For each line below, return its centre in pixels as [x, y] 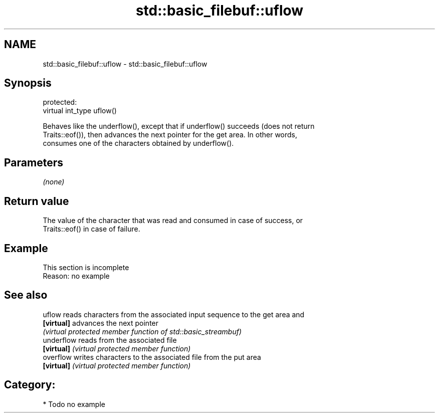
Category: [30, 385]
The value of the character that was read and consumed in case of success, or [173, 221]
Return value [37, 201]
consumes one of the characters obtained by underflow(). [138, 143]
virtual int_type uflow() [80, 111]
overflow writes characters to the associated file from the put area [152, 357]
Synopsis [28, 83]
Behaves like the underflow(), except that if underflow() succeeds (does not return [179, 126]
